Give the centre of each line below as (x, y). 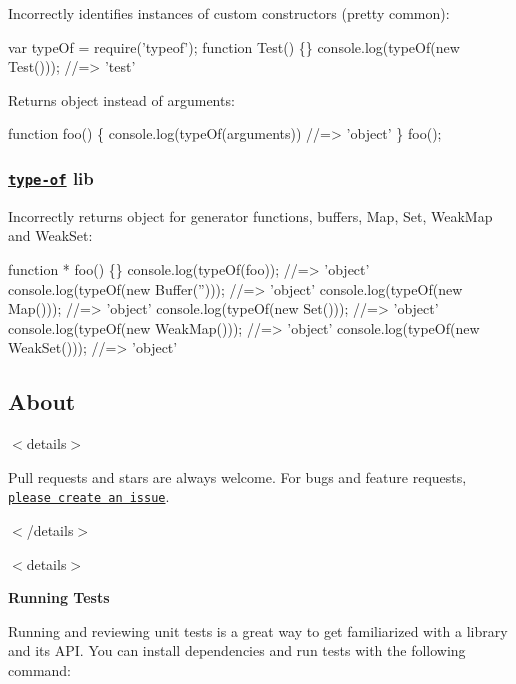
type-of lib (51, 177)
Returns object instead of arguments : (121, 99)
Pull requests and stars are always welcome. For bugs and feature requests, (237, 476)
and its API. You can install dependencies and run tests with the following (237, 650)
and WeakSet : (50, 235)
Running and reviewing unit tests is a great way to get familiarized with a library (258, 630)
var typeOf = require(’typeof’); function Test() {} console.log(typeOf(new (234, 46)
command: (39, 669)
